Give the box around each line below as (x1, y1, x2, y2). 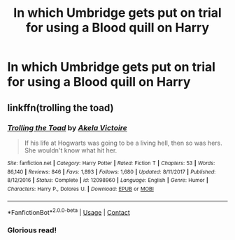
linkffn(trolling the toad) (7, 101, 114, 113)
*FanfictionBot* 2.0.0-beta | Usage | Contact (7, 206, 131, 216)
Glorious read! (7, 225, 57, 235)
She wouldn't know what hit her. (24, 146, 117, 155)
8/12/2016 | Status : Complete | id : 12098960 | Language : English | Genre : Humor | (7, 177, 208, 184)
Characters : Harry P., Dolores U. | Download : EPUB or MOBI (7, 185, 154, 192)
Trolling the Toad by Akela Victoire (7, 122, 127, 132)
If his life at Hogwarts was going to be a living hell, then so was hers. (24, 139, 222, 147)
